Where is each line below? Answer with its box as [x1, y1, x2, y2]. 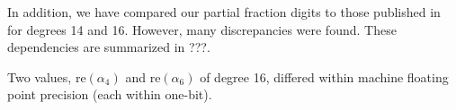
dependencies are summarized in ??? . [7, 38, 210, 56]
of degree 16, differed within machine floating [200, 67, 449, 86]
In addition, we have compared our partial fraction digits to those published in [7, 3, 441, 21]
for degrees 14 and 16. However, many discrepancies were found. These [7, 20, 397, 38]
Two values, [7, 67, 72, 86]
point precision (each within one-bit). [7, 85, 212, 104]
